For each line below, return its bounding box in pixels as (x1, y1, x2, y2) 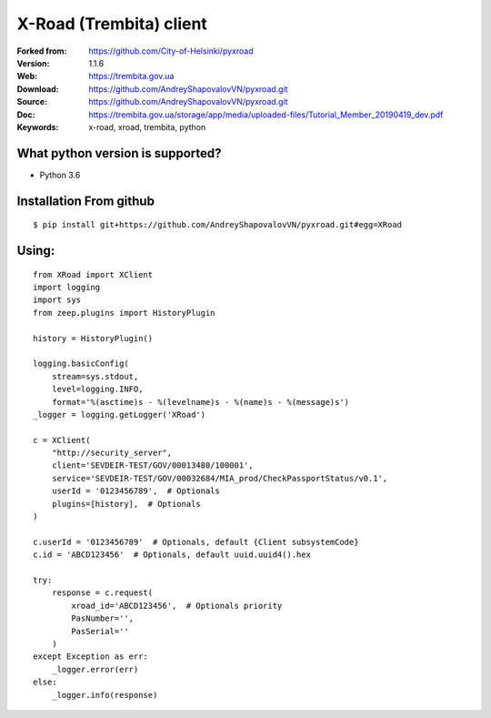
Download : (16, 83, 59, 95)
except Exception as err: (33, 652, 149, 662)
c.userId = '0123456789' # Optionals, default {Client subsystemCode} (33, 537, 359, 547)
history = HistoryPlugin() (33, 333, 154, 343)
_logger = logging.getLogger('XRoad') (33, 410, 206, 420)
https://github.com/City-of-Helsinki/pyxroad (88, 46, 254, 56)
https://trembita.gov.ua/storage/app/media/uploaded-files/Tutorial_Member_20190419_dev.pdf (88, 109, 444, 120)
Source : (16, 96, 48, 107)
